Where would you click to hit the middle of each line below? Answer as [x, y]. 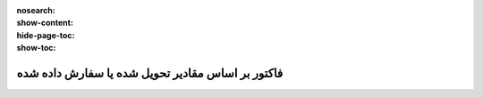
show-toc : [36, 48]
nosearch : [36, 10]
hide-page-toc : [46, 35]
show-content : [45, 23]
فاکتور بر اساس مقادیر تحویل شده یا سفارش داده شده [150, 73]
